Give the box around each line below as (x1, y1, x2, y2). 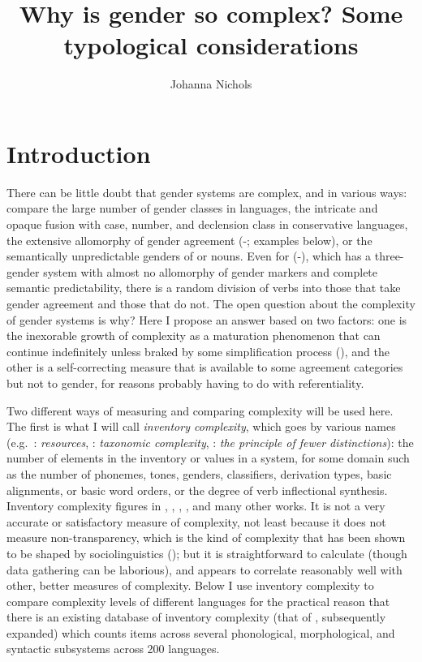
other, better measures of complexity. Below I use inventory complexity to (6, 577, 374, 594)
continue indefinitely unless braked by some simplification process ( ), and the (6, 342, 390, 359)
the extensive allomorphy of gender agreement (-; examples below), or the (6, 231, 372, 248)
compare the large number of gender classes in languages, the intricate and (6, 200, 378, 217)
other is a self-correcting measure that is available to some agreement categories (6, 359, 403, 376)
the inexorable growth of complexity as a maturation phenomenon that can (6, 327, 381, 344)
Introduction (6, 136, 151, 170)
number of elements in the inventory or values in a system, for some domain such (6, 449, 410, 466)
